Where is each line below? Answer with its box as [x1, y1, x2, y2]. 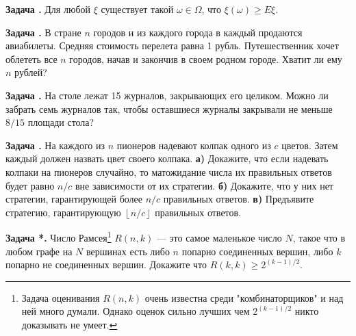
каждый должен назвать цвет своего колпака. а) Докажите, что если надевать [5, 151, 329, 166]
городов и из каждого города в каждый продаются [93, 25, 303, 39]
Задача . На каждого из [5, 138, 105, 152]
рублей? [14, 65, 47, 79]
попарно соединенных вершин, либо [181, 244, 333, 258]
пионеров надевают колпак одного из [116, 138, 271, 152]
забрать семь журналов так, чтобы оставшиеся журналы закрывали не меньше [5, 101, 333, 116]
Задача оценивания [21, 290, 100, 305]
